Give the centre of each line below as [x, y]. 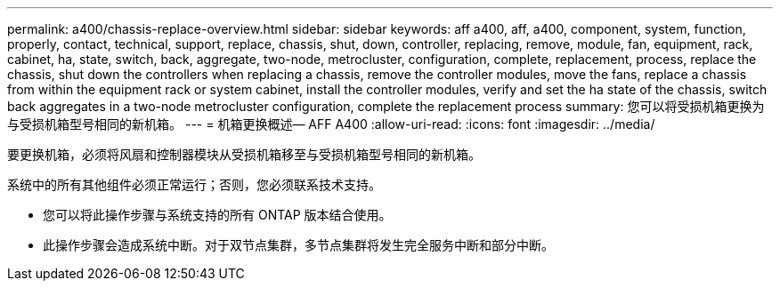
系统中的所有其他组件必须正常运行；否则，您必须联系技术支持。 [194, 184]
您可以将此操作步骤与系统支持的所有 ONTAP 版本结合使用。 [217, 215]
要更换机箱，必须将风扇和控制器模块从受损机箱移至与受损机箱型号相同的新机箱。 [244, 154]
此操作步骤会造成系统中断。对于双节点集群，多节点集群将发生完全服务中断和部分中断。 [298, 245]
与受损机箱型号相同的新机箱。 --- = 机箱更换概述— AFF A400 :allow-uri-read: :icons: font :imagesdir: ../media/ [331, 124]
